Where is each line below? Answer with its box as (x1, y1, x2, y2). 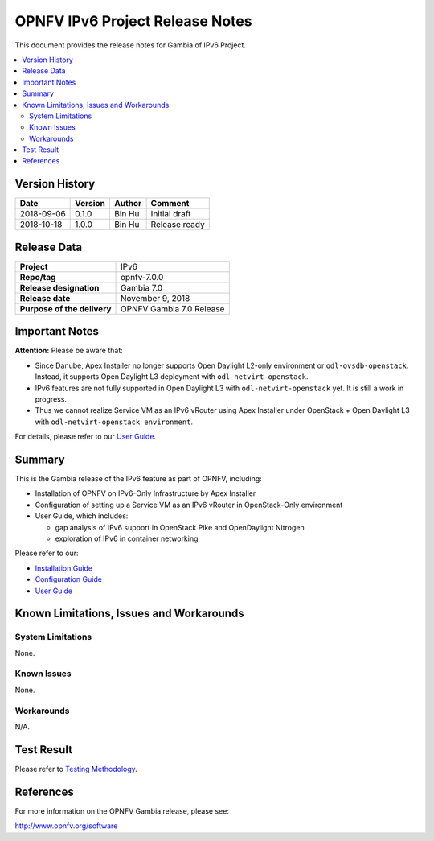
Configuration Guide (35, 575, 102, 584)
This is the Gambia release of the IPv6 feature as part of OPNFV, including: (14, 474, 263, 484)
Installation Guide (35, 563, 92, 573)
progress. (35, 394, 68, 404)
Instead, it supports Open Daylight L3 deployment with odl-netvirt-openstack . (35, 372, 309, 381)
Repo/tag (19, 271, 56, 282)
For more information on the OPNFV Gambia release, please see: (14, 806, 229, 816)
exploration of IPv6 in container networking (55, 534, 199, 543)
